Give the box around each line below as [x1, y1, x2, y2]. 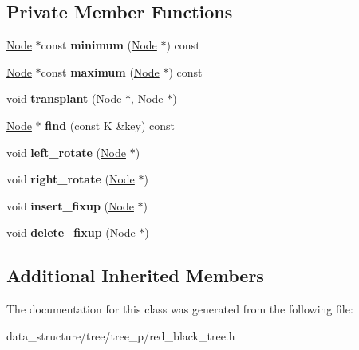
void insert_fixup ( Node [6, 197, 134, 214]
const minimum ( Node [41, 37, 157, 53]
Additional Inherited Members [6, 263, 264, 288]
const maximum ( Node [41, 63, 160, 80]
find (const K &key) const [45, 116, 175, 133]
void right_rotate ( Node [6, 171, 135, 187]
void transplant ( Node [6, 90, 122, 107]
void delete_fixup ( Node [6, 224, 136, 241]
